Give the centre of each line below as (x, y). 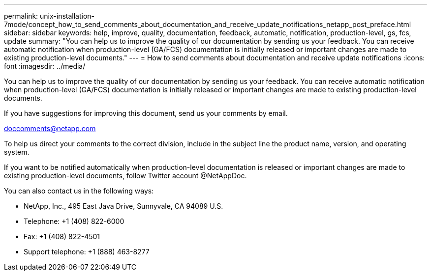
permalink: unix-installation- (49, 16)
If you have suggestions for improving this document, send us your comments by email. (146, 113)
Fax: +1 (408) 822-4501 (62, 236)
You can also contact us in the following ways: (79, 191)
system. (17, 152)
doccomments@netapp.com (50, 128)
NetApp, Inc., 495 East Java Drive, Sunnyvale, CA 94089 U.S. (123, 206)
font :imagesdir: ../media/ (45, 66)
